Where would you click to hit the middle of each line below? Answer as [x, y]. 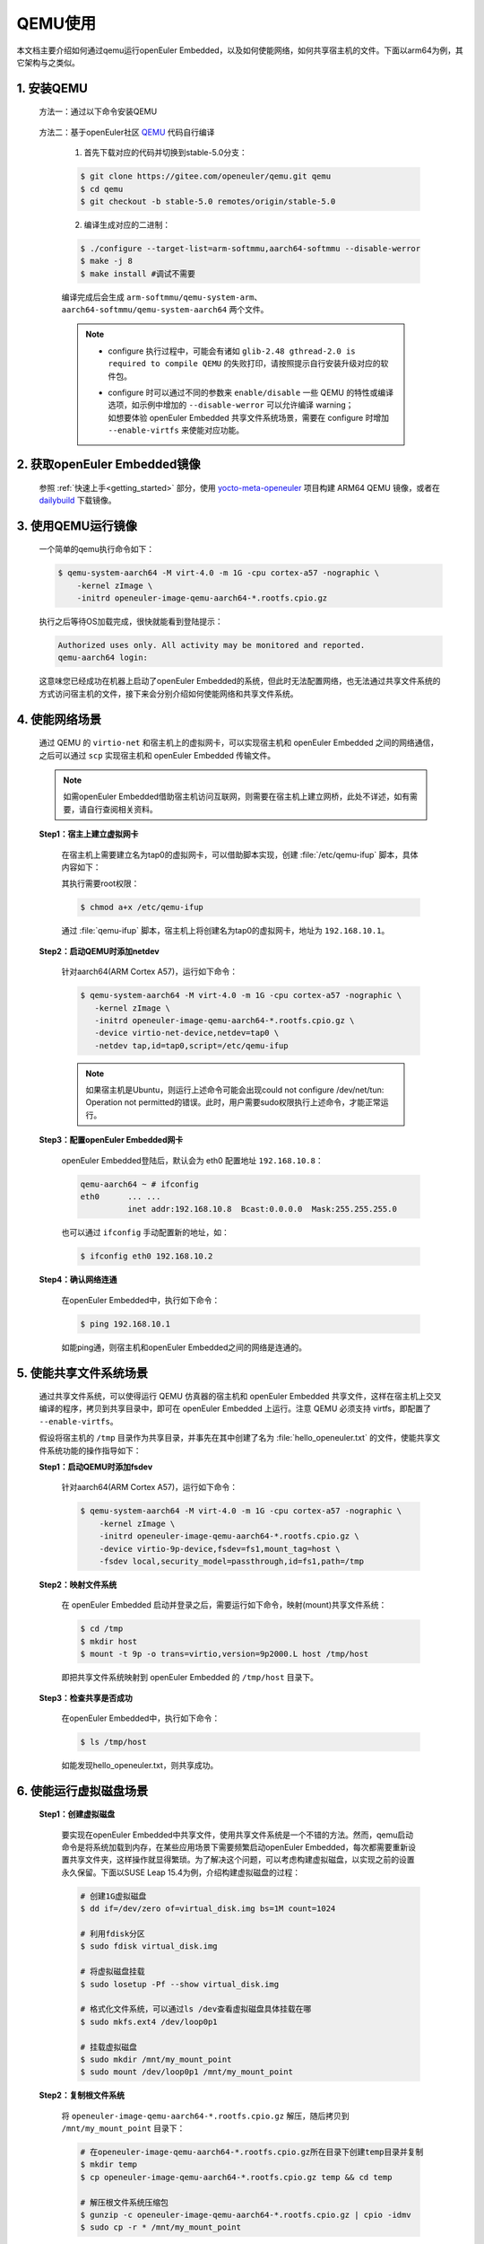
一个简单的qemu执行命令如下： [97, 549]
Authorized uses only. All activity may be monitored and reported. [212, 645]
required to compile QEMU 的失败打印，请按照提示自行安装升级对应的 [244, 364]
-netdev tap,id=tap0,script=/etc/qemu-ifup [191, 1045]
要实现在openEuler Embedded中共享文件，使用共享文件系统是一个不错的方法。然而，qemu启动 [238, 1835]
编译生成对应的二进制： [127, 224]
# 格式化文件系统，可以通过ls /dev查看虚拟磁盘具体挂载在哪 [196, 2009]
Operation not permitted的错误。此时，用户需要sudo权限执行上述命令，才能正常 [233, 1102]
